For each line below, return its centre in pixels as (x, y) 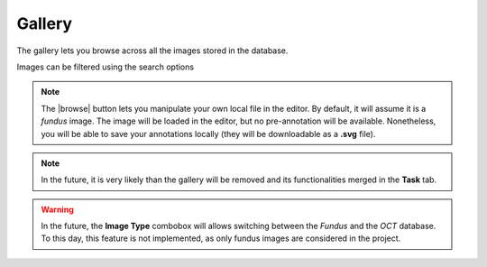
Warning (57, 209)
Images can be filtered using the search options (105, 67)
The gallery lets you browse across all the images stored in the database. (152, 51)
